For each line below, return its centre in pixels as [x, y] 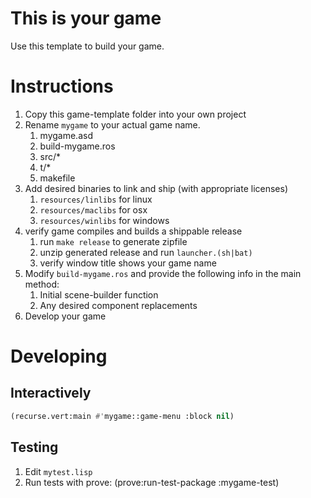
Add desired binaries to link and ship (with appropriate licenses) [156, 188]
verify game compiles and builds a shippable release [133, 231]
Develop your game [65, 316]
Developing [59, 356]
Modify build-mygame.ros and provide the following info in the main [163, 273]
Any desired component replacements [118, 305]
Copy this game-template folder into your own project [135, 114]
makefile [57, 178]
